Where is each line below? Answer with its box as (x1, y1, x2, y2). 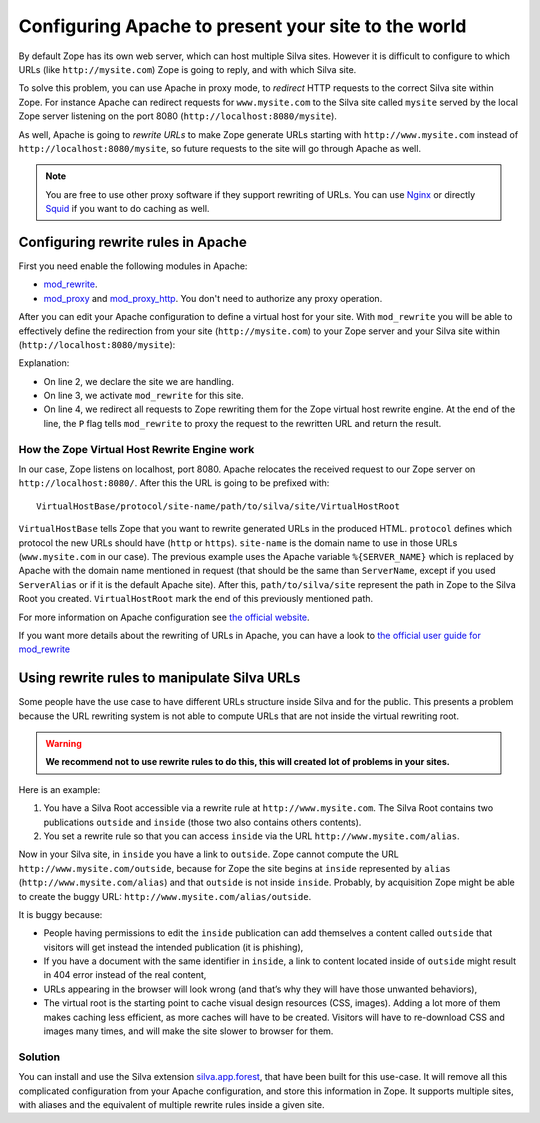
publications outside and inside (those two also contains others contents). (43, 816, 362, 828)
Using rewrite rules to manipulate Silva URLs (18, 670, 301, 687)
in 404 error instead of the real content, (43, 969, 207, 981)
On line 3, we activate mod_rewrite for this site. (43, 390, 244, 402)
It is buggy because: (18, 908, 103, 920)
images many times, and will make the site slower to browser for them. (43, 1025, 334, 1037)
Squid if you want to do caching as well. (45, 203, 210, 215)
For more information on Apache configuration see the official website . (18, 611, 310, 623)
